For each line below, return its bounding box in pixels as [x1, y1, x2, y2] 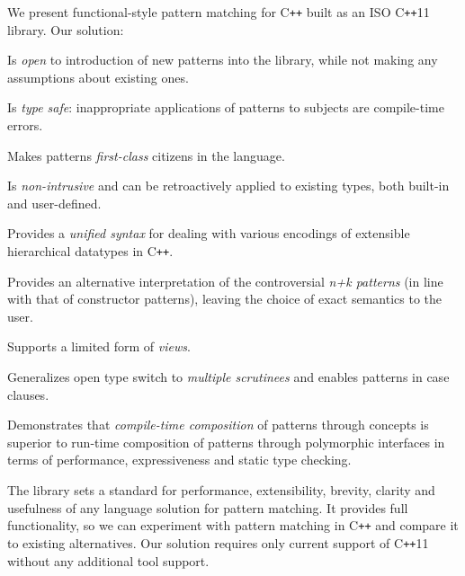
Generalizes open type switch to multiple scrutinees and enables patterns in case [7, 368, 450, 386]
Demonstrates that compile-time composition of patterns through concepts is [7, 415, 429, 434]
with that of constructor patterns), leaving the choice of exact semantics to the [7, 289, 442, 308]
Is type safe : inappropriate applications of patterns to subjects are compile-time [7, 98, 444, 117]
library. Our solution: [7, 20, 124, 39]
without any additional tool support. [7, 551, 210, 570]
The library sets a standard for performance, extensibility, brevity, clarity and [7, 481, 435, 499]
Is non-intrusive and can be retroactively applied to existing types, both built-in [7, 176, 450, 195]
